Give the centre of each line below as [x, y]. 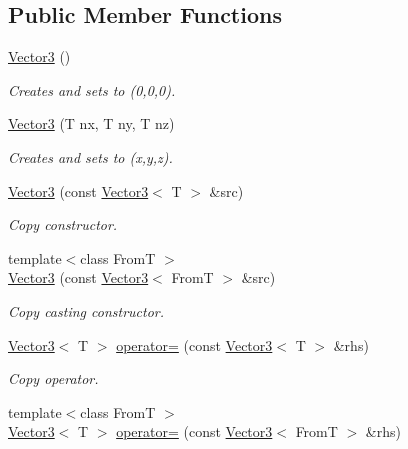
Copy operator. [53, 378]
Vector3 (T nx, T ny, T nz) [91, 123]
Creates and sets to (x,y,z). [90, 156]
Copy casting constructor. [86, 310]
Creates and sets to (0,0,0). [92, 89]
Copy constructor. [63, 224]
